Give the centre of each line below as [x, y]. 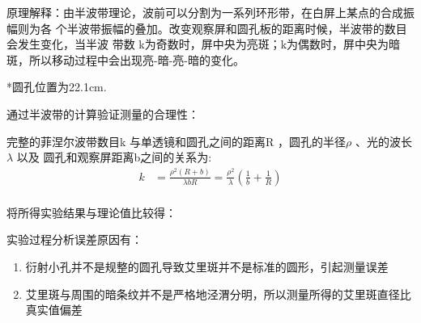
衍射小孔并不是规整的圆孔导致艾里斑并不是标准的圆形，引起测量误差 [207, 266]
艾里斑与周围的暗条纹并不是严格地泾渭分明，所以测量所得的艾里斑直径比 [218, 294]
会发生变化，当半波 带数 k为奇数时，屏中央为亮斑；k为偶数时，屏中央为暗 [204, 44]
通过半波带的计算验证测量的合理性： [103, 113]
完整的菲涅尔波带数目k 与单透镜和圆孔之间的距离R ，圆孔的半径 [176, 141]
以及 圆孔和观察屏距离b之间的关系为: [114, 157]
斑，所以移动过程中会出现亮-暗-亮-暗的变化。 [125, 59]
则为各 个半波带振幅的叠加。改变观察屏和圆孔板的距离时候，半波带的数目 [212, 28]
